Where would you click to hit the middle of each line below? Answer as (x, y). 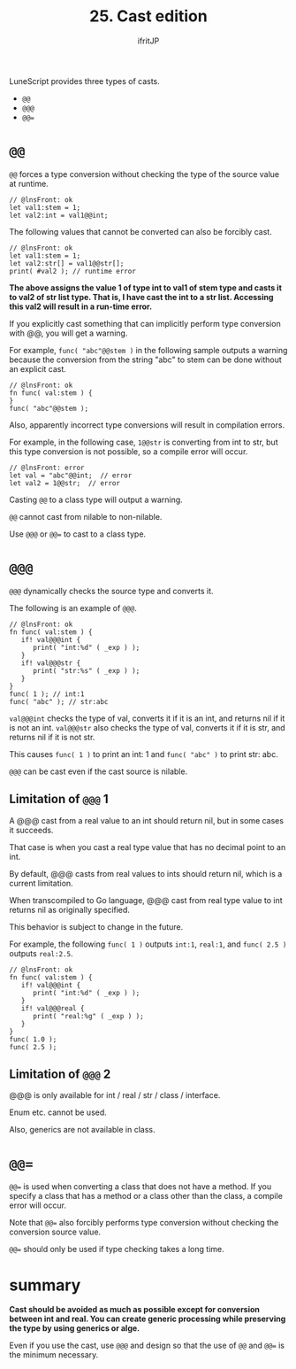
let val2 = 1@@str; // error (65, 483)
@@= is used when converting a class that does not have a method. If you (140, 1187)
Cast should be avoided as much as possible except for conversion (135, 1310)
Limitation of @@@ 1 (59, 799)
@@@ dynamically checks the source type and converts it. (111, 591)
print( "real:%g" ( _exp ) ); (88, 1016)
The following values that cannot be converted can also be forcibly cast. (140, 231)
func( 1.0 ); (33, 1039)
